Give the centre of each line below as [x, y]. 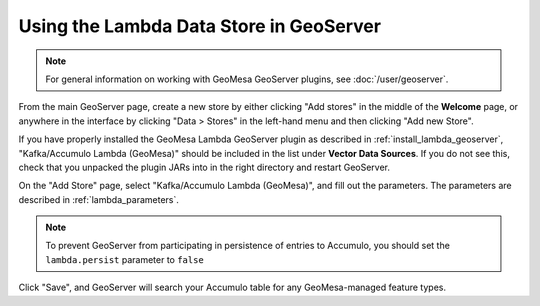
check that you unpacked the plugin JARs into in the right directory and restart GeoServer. [204, 167]
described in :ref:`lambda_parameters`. [99, 199]
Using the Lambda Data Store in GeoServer [200, 26]
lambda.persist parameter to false [124, 259]
